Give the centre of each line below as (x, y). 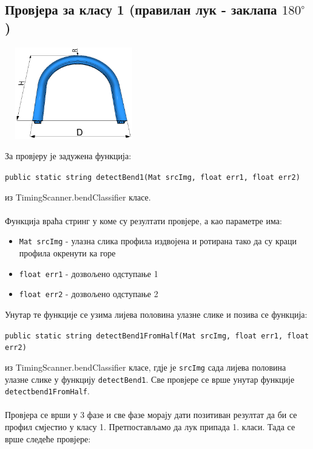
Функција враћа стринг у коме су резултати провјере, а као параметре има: (143, 220)
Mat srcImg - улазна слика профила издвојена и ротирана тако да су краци (158, 241)
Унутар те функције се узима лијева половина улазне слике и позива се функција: (156, 314)
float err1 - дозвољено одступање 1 (89, 273)
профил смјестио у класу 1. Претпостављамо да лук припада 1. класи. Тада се (150, 427)
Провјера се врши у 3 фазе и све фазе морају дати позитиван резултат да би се (151, 415)
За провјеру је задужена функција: (68, 156)
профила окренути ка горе (67, 253)
